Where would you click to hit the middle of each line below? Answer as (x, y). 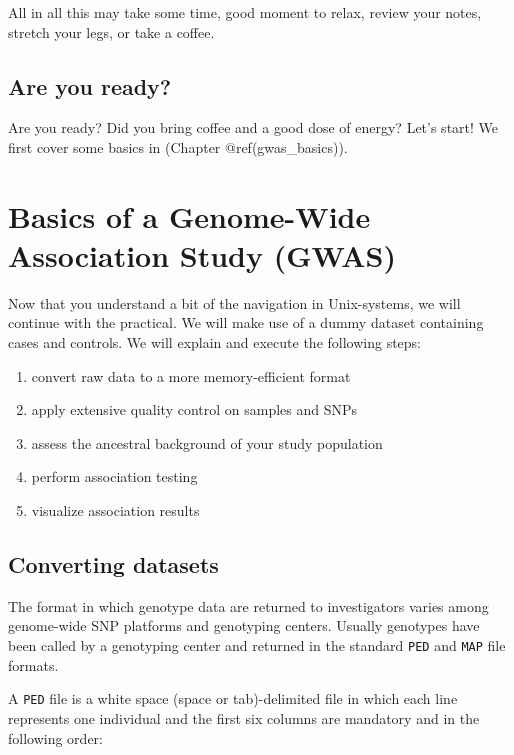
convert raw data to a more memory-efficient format (191, 375)
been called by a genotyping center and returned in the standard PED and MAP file (257, 645)
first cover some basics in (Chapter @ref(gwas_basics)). (178, 146)
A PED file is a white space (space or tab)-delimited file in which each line (233, 698)
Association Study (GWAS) (202, 254)
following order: (55, 737)
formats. (33, 664)
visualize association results (115, 510)
